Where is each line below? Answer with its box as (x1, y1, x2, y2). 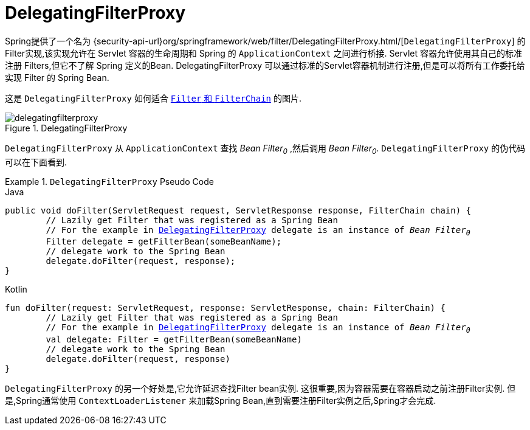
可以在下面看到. (5, 156, 67, 167)
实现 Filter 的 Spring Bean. (5, 72, 109, 83)
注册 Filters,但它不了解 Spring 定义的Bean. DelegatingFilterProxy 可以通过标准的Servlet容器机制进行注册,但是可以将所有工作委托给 (5, 60, 525, 71)
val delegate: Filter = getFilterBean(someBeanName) (46, 335, 302, 345)
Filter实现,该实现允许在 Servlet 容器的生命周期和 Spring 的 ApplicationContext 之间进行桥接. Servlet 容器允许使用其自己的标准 (5, 47, 523, 58)
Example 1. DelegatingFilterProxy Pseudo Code (5, 176, 214, 187)
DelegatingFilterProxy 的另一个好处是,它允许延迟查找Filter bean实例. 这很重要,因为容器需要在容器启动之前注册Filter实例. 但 (5, 383, 516, 394)
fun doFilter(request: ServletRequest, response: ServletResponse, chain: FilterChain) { (5, 303, 446, 313)
